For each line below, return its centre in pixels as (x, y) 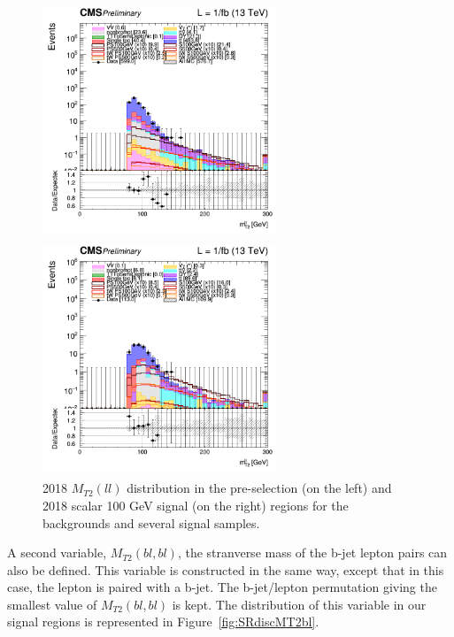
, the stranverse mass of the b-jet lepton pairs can (312, 553)
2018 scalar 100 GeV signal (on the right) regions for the (196, 505)
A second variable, (57, 553)
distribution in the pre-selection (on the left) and (259, 488)
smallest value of (52, 604)
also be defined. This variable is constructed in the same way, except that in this (226, 569)
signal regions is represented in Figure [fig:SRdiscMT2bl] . (163, 622)
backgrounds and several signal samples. (151, 522)
